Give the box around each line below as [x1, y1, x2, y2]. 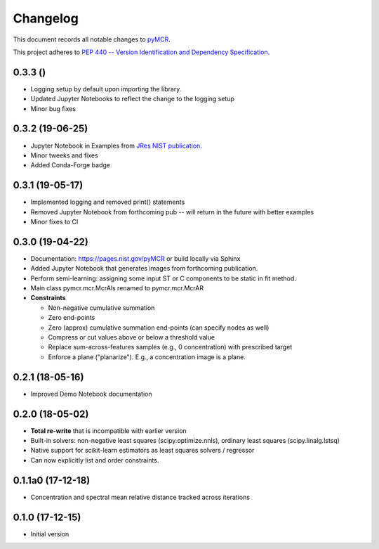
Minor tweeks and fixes [30, 151, 98, 160]
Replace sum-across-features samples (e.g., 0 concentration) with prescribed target [48, 343, 293, 351]
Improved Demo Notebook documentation [30, 389, 152, 398]
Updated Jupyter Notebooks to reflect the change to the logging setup [30, 95, 235, 103]
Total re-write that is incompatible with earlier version [30, 426, 187, 435]
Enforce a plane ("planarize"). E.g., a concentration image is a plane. [48, 352, 246, 361]
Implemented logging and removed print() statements [30, 198, 185, 207]
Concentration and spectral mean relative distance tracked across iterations [30, 493, 251, 501]
